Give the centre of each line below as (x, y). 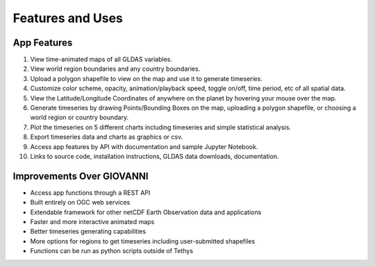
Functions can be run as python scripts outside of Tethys (112, 251)
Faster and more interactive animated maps (92, 222)
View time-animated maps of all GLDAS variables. (101, 60)
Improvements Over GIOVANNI (81, 176)
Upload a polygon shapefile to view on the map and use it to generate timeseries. (147, 78)
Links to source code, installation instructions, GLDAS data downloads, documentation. (155, 156)
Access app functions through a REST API (90, 192)
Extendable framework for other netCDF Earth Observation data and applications (146, 212)
